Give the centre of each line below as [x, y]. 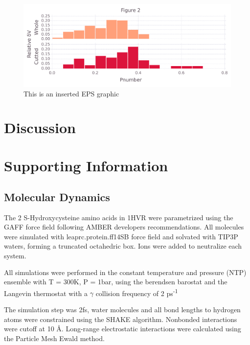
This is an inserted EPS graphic [71, 94]
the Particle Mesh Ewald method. [54, 338]
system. [15, 256]
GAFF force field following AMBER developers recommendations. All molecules [124, 227]
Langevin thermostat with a [46, 293]
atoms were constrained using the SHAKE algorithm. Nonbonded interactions [121, 319]
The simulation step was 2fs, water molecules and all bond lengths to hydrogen [122, 310]
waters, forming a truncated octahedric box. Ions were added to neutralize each [123, 246]
